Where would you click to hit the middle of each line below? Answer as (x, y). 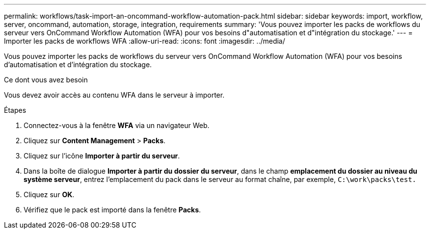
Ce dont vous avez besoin (46, 80)
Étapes (15, 110)
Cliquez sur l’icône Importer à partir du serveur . (102, 156)
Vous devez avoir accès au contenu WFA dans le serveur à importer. (114, 95)
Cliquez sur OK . (49, 194)
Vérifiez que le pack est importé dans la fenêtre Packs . (112, 210)
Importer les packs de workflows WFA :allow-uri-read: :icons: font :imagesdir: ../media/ (145, 41)
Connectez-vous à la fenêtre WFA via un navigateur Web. (117, 125)
